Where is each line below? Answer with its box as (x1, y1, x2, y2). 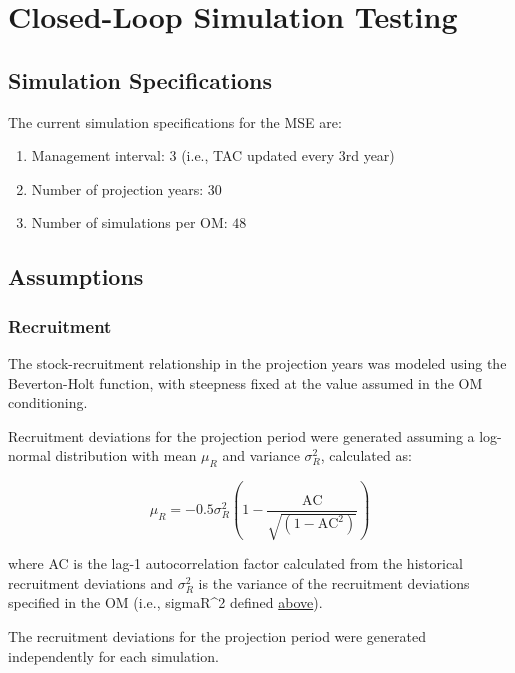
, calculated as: (320, 445, 412, 466)
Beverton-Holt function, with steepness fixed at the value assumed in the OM (8, 372, 483, 393)
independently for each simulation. (8, 645, 219, 666)
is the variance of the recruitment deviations (198, 572, 470, 593)
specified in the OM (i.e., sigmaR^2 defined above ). (8, 592, 323, 613)
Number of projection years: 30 (31, 178, 222, 199)
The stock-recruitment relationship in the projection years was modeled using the (8, 352, 507, 373)
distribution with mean (55, 445, 197, 466)
